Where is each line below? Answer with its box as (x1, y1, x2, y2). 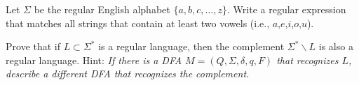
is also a (318, 39, 353, 54)
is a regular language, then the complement (98, 39, 285, 54)
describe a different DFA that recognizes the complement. (6, 66, 250, 81)
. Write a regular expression (227, 2, 346, 16)
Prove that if (6, 39, 61, 54)
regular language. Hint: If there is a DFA (6, 52, 182, 67)
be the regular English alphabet (34, 2, 170, 16)
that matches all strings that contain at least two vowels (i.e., (6, 15, 270, 30)
